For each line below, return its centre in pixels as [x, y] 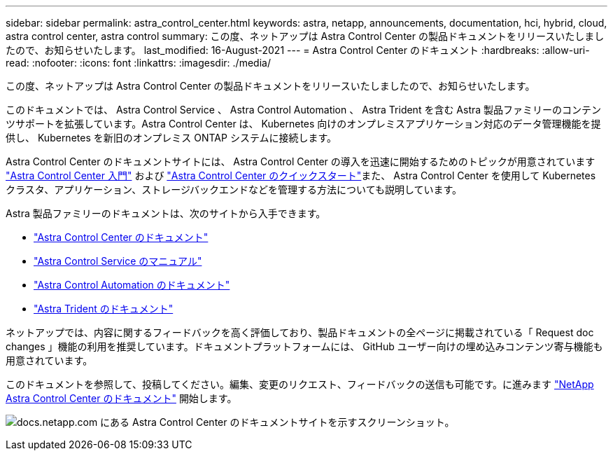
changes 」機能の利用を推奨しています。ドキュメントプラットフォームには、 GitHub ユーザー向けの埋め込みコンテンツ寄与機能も [304, 346]
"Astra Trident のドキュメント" [104, 309]
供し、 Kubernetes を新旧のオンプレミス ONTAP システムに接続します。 [171, 138]
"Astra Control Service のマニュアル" [118, 261]
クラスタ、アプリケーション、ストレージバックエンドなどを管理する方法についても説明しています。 [234, 189]
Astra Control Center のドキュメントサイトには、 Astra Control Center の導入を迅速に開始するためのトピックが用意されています [301, 161]
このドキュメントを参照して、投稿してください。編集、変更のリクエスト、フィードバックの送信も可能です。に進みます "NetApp [300, 384]
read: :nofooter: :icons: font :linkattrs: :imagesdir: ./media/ [138, 63]
